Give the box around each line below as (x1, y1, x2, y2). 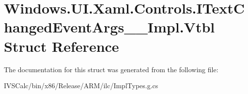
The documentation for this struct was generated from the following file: (4, 64, 218, 74)
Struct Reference (4, 36, 119, 56)
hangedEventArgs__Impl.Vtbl (4, 17, 215, 37)
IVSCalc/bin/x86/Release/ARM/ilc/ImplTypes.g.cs (4, 80, 158, 91)
